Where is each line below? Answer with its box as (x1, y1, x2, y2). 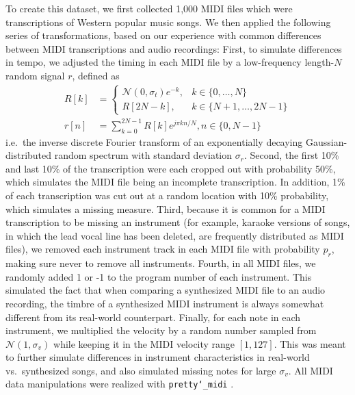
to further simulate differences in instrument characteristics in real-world (5, 350, 310, 364)
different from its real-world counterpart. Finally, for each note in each (5, 309, 301, 324)
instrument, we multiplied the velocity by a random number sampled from (5, 323, 317, 337)
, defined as (72, 68, 120, 82)
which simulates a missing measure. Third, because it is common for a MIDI (5, 201, 326, 216)
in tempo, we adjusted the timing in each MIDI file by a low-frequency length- (5, 55, 334, 69)
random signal (5, 68, 65, 82)
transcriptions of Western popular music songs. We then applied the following (5, 14, 331, 29)
